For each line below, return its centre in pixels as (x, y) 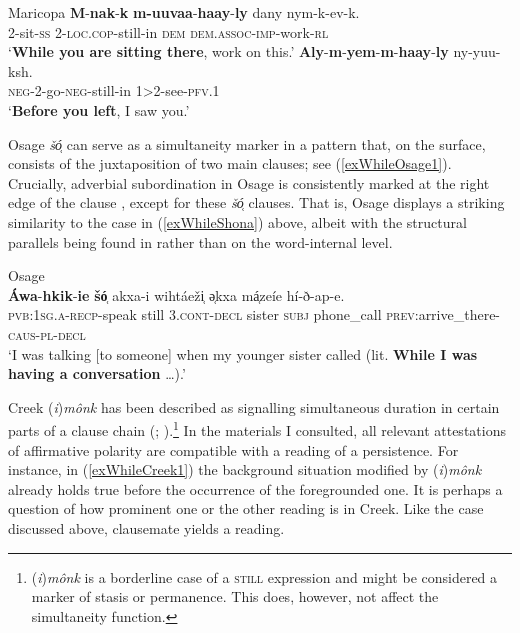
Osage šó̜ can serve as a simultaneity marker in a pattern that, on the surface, (247, 143)
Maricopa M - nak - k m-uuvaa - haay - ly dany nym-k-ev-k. (184, 12)
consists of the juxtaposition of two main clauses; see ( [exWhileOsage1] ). (230, 163)
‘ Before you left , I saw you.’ (99, 109)
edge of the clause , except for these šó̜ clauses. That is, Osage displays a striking (256, 202)
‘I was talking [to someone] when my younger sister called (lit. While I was (243, 353)
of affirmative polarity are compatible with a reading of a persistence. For (233, 449)
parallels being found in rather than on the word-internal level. (200, 241)
